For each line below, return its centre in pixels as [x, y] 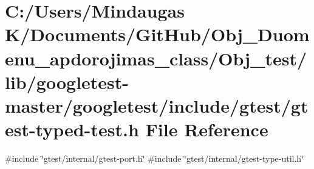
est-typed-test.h [72, 129]
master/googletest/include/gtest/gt [157, 105]
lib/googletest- [67, 81]
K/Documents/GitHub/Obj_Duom [157, 34]
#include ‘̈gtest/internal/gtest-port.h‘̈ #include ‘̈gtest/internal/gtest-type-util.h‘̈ [155, 158]
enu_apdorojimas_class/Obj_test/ [156, 58]
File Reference [207, 129]
